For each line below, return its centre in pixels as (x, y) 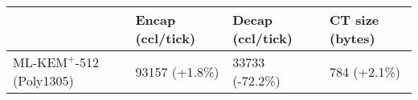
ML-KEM (41, 63)
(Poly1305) (43, 80)
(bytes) (352, 38)
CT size (354, 20)
